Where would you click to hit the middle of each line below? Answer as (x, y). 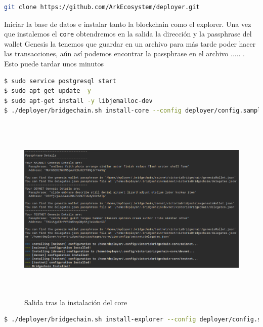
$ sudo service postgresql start (60, 81)
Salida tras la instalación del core (76, 302)
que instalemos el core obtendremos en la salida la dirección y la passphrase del (128, 34)
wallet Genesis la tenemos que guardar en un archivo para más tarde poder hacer (130, 43)
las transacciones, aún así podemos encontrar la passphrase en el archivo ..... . (125, 53)
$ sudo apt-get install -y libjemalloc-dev (78, 101)
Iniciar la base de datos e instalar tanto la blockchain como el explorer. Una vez (128, 24)
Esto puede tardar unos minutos (54, 64)
